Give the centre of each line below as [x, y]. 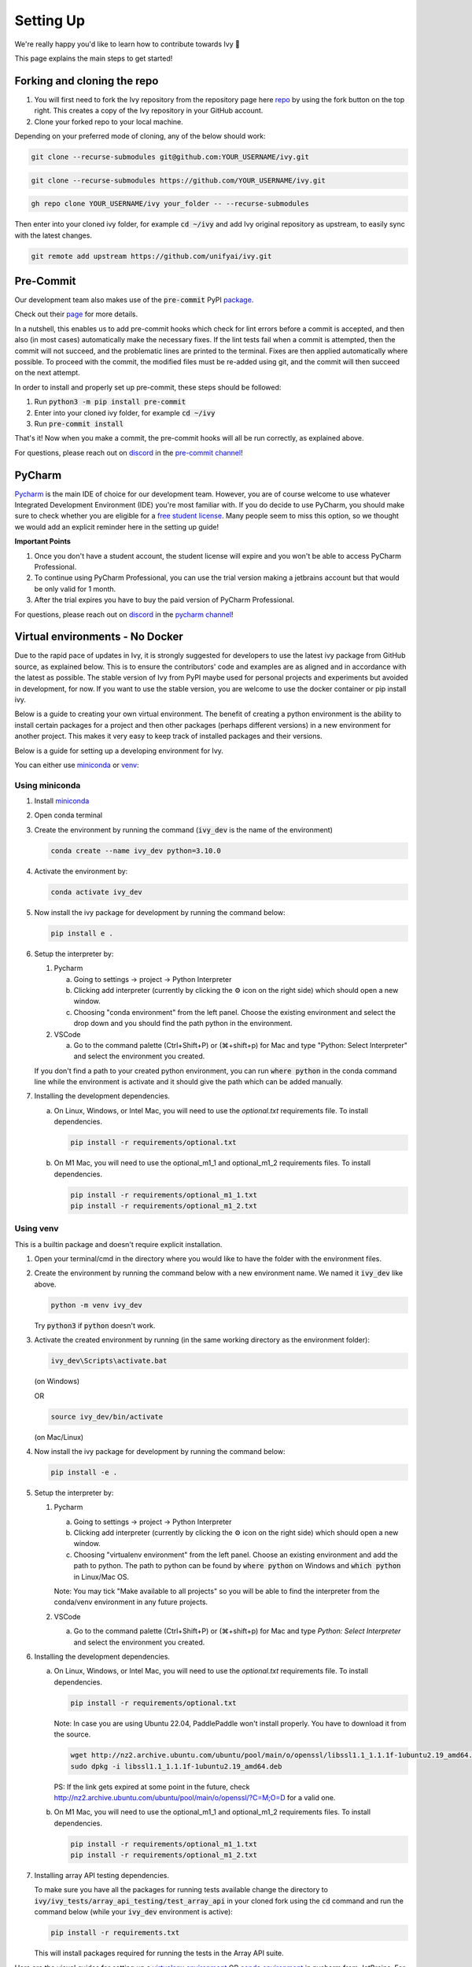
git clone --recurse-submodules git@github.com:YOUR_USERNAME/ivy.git [170, 157]
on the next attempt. [47, 373]
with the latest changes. [53, 235]
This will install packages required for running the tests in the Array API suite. [159, 1953]
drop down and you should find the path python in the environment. [183, 1024]
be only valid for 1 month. [75, 589]
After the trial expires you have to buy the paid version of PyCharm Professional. [164, 600]
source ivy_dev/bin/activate [107, 1417]
